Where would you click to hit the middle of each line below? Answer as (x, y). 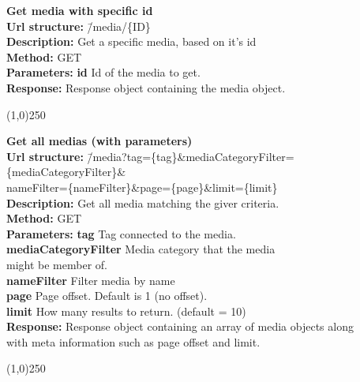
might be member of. (57, 264)
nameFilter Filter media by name (91, 280)
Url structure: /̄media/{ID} (79, 26)
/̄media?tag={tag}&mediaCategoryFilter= (191, 156)
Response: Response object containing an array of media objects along (180, 326)
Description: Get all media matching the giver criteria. (143, 202)
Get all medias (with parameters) (99, 141)
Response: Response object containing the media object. (146, 87)
